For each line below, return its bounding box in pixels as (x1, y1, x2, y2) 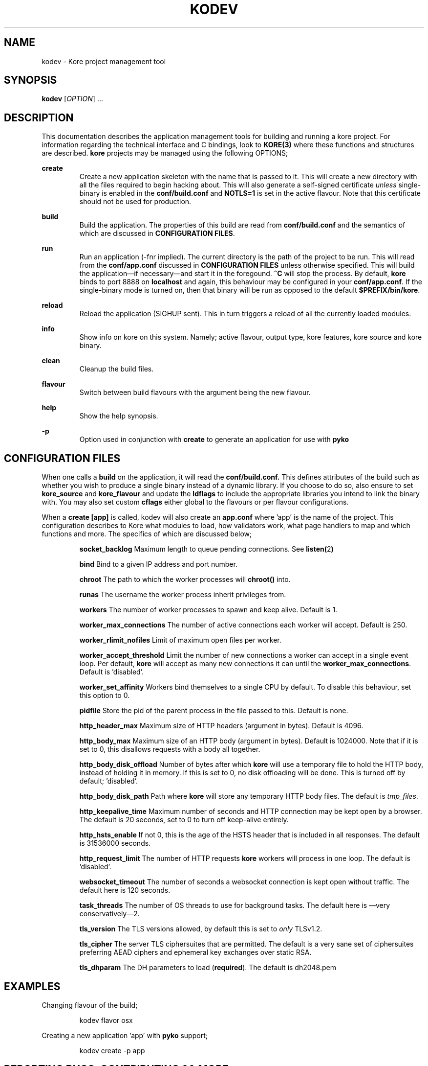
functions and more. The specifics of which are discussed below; (42, 530, 252, 538)
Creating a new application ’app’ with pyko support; (42, 1031, 208, 1040)
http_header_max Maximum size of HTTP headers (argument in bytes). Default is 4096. (79, 721, 364, 730)
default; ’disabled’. (79, 777, 138, 786)
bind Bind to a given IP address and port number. (79, 560, 237, 569)
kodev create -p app (79, 1046, 145, 1055)
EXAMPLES (4, 980, 61, 993)
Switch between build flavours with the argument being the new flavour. (79, 388, 311, 397)
